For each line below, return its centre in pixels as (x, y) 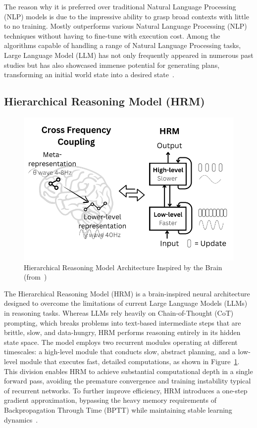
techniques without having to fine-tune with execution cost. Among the (112, 35)
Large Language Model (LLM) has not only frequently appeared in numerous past (129, 55)
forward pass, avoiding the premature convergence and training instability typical (128, 381)
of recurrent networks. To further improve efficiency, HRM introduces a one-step (126, 390)
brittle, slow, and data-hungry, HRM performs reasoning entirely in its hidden (122, 332)
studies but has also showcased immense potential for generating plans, (112, 65)
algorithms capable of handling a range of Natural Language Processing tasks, (123, 45)
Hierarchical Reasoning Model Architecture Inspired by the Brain (123, 267)
